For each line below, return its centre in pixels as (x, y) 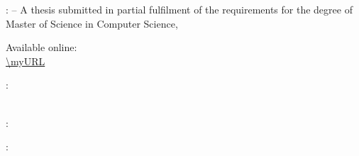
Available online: (42, 47)
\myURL (26, 61)
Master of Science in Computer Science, (92, 23)
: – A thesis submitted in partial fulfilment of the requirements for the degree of (179, 9)
